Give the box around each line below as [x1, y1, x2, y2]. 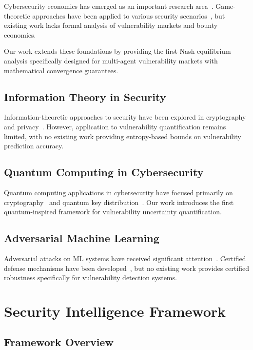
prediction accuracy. [4, 141, 64, 151]
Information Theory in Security [4, 89, 166, 104]
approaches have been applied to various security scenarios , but [32, 10, 225, 21]
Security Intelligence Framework [4, 301, 226, 321]
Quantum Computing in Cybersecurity [4, 165, 204, 180]
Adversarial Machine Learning [4, 230, 159, 246]
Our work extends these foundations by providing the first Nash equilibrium [4, 46, 231, 56]
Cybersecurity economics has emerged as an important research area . [4, 1, 214, 11]
